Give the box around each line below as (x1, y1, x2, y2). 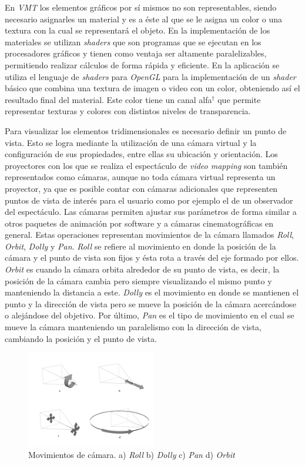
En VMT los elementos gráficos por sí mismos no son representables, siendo (5, 1, 277, 13)
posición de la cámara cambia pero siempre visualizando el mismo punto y (5, 274, 272, 287)
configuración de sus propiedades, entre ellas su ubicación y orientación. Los (5, 148, 278, 160)
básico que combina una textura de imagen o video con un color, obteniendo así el (5, 82, 300, 94)
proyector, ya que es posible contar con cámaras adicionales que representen (5, 182, 278, 194)
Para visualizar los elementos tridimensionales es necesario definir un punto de (5, 124, 287, 137)
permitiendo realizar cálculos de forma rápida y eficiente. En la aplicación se (5, 58, 280, 71)
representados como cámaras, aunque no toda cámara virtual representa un (5, 171, 276, 183)
